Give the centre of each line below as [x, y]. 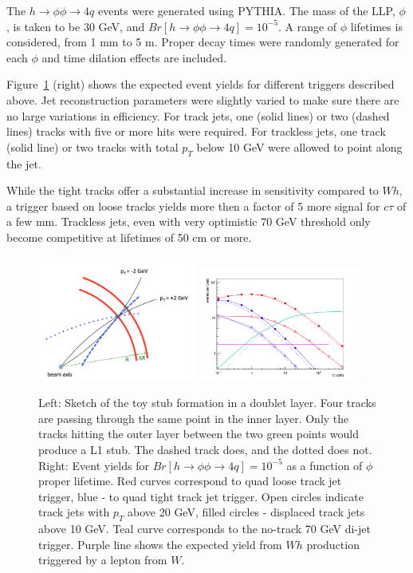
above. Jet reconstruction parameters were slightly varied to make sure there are [203, 99]
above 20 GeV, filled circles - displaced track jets [246, 512]
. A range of [308, 26]
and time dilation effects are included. [134, 57]
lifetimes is [376, 26]
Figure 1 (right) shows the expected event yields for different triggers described [201, 84]
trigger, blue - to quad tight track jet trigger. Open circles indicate [201, 496]
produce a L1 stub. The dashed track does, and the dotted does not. [205, 449]
